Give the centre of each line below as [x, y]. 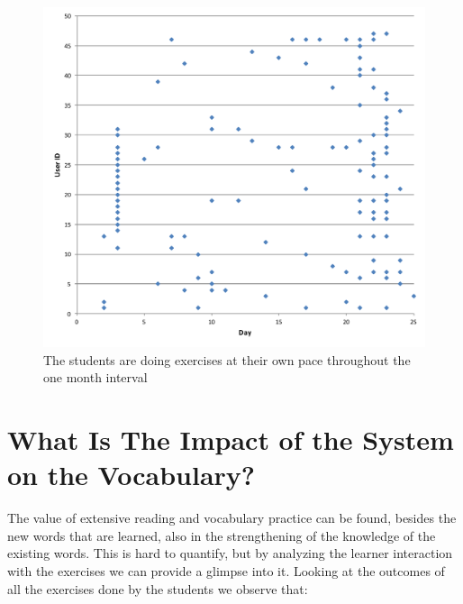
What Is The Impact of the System [231, 439]
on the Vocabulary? [132, 475]
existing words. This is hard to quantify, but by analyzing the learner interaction [230, 553]
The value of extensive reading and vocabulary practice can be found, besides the [232, 518]
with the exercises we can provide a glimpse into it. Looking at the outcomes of [226, 571]
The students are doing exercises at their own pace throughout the [227, 359]
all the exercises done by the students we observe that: [158, 588]
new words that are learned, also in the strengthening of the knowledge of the [222, 535]
